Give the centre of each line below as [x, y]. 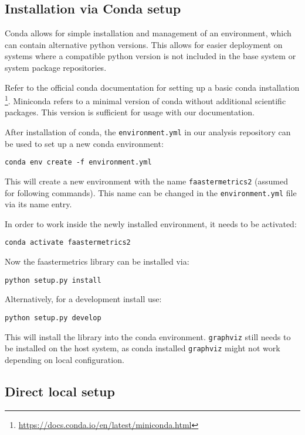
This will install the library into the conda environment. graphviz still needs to [148, 336]
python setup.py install [53, 280]
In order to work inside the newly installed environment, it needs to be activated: [151, 223]
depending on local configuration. [65, 359]
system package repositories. [56, 67]
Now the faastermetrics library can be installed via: [97, 261]
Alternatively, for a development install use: [83, 299]
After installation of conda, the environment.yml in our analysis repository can [148, 132]
